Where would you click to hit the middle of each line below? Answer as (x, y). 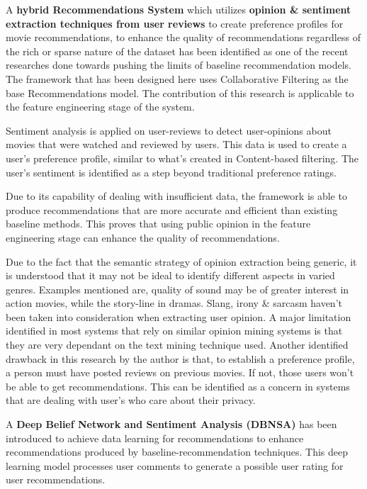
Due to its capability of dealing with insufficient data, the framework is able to (176, 196)
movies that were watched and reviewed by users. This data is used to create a (176, 144)
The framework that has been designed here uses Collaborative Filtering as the (177, 78)
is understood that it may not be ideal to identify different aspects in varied (170, 275)
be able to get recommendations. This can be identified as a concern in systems (178, 386)
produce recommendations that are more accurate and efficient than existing (172, 209)
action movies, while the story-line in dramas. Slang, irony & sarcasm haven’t (174, 303)
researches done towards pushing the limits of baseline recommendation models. (179, 65)
